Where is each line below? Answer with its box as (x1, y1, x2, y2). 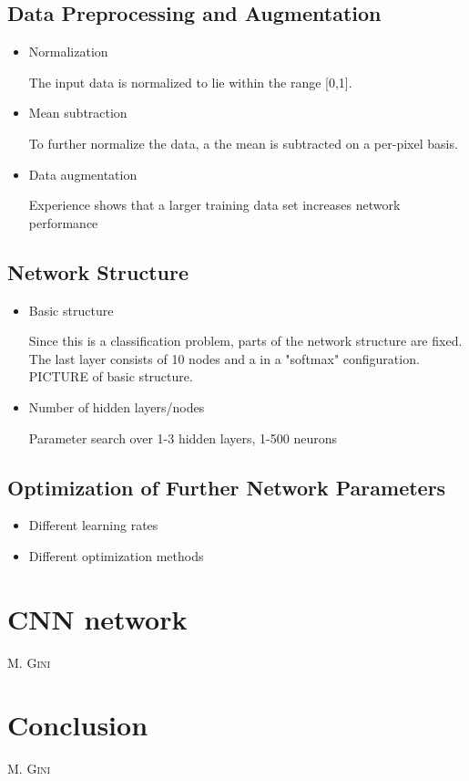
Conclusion (7, 706, 148, 744)
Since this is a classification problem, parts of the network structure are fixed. (28, 331, 463, 350)
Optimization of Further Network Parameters (7, 473, 446, 501)
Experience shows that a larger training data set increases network (28, 195, 401, 214)
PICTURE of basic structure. (28, 367, 193, 386)
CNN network (7, 599, 188, 637)
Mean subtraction (28, 103, 127, 122)
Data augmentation (28, 164, 138, 183)
